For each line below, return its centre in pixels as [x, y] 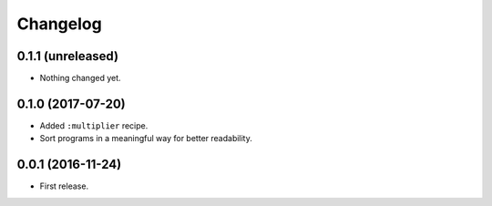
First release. [64, 186]
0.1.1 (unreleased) [67, 56]
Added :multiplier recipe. [94, 125]
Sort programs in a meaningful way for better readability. [146, 139]
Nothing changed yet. [81, 78]
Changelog [59, 24]
